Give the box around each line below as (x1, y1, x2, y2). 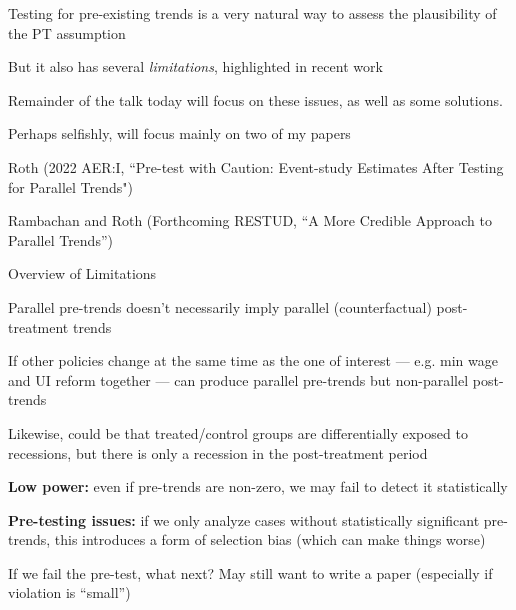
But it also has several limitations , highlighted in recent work (8, 56, 383, 77)
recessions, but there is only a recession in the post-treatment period (8, 442, 428, 463)
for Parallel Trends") (8, 176, 134, 197)
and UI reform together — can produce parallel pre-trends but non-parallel (8, 369, 469, 390)
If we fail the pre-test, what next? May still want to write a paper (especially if (8, 562, 493, 583)
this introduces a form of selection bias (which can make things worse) (54, 529, 486, 550)
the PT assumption (8, 22, 126, 43)
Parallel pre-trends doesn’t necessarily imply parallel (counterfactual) (8, 296, 432, 317)
